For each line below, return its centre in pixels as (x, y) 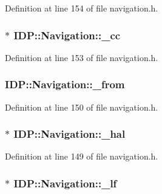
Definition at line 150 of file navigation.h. (82, 107)
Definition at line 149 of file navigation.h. (82, 156)
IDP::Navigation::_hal (69, 134)
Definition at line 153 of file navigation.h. (82, 57)
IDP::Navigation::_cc (67, 35)
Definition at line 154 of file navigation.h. (82, 8)
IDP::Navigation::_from (65, 84)
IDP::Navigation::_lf (65, 183)
